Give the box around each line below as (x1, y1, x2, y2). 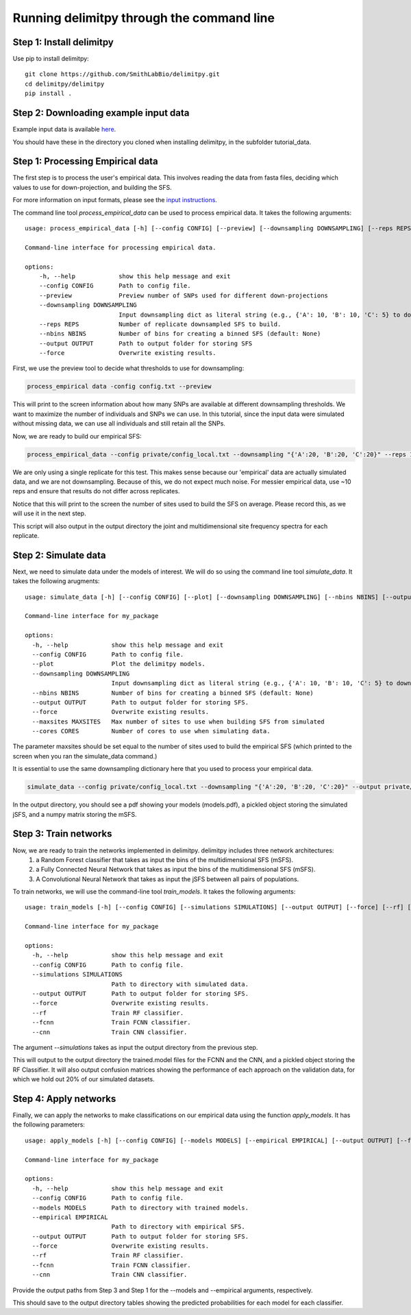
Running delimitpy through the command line (12, 10, 275, 25)
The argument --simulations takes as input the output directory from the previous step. (12, 1043, 258, 1051)
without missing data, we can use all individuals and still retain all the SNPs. (12, 419, 226, 428)
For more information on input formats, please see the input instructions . (12, 196, 217, 204)
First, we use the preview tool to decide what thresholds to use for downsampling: (12, 364, 245, 373)
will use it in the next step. (12, 509, 86, 517)
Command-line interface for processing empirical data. (25, 243, 216, 251)
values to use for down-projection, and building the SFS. (12, 183, 173, 191)
